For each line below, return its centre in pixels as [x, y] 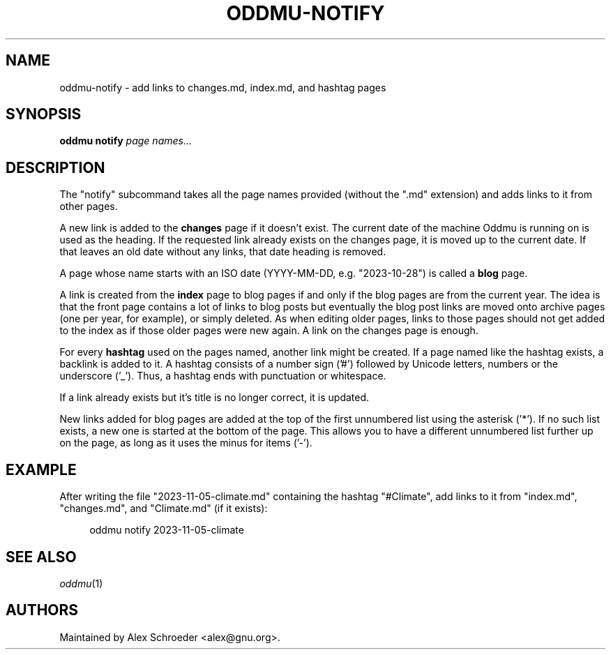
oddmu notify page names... [126, 141]
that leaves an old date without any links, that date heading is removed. [223, 252]
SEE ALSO [41, 557]
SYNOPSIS [44, 114]
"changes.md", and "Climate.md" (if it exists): [164, 509]
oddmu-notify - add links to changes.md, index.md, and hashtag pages [223, 87]
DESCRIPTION [55, 167]
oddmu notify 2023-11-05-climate [167, 530]
